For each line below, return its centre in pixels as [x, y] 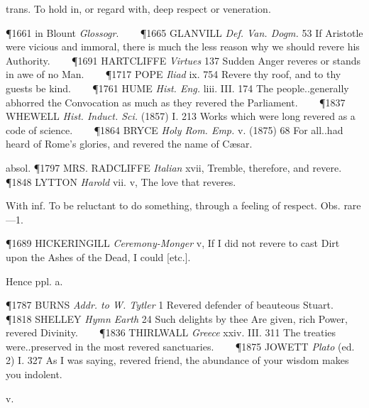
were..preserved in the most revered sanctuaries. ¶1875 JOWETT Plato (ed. [180, 346]
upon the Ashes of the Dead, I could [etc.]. [98, 257]
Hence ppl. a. [34, 281]
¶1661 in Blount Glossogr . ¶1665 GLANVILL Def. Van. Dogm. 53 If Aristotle [184, 32]
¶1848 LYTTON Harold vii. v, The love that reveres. [121, 181]
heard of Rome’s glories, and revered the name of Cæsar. [129, 144]
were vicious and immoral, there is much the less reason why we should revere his [183, 46]
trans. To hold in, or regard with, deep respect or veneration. [138, 9]
